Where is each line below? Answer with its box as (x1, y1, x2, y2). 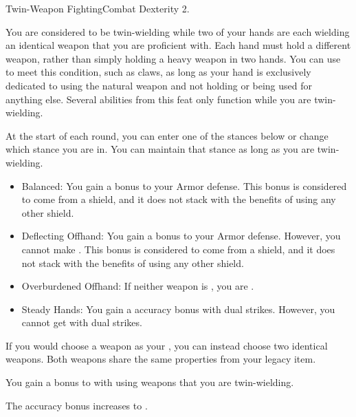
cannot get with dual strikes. (21, 315, 142, 330)
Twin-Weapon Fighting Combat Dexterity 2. (5, 1, 190, 15)
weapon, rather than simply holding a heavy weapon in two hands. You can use (5, 51, 341, 65)
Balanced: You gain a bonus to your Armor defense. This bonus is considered (21, 178, 347, 193)
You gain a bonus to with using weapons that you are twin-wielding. (5, 375, 294, 389)
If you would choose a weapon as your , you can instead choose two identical (5, 338, 328, 352)
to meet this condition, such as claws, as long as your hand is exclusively (5, 65, 311, 79)
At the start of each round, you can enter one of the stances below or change (5, 128, 329, 142)
